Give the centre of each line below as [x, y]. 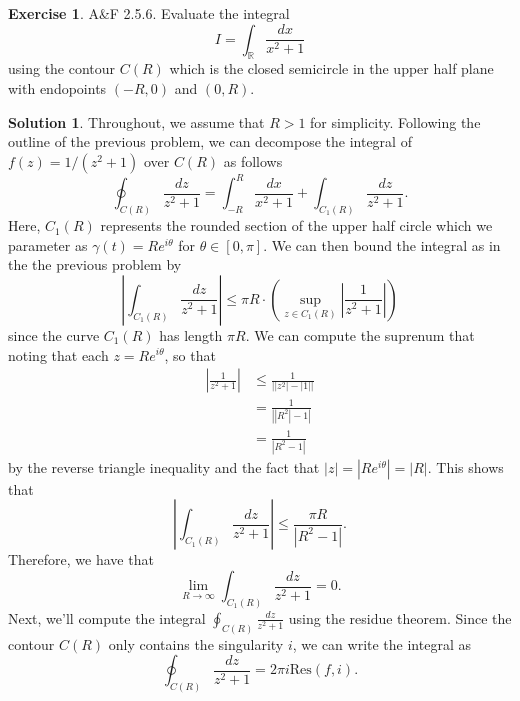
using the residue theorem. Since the [400, 617]
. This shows [465, 466]
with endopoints [57, 87]
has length [191, 334]
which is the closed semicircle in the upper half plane [331, 68]
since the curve [54, 334]
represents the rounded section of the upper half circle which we [296, 225]
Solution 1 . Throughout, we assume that [136, 121]
